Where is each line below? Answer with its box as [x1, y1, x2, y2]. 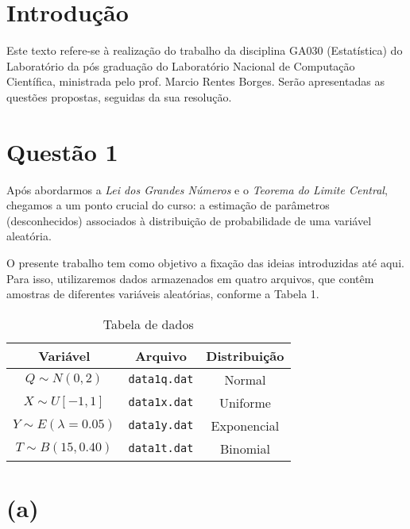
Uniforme [219, 393, 271, 412]
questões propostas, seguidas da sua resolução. [6, 88, 232, 105]
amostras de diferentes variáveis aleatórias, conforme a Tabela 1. [6, 286, 319, 302]
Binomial [219, 439, 270, 458]
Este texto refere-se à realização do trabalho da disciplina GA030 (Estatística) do [6, 42, 403, 59]
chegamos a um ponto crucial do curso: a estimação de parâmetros [6, 197, 330, 213]
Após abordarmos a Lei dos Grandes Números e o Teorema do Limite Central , [6, 181, 388, 197]
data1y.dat [128, 419, 194, 432]
